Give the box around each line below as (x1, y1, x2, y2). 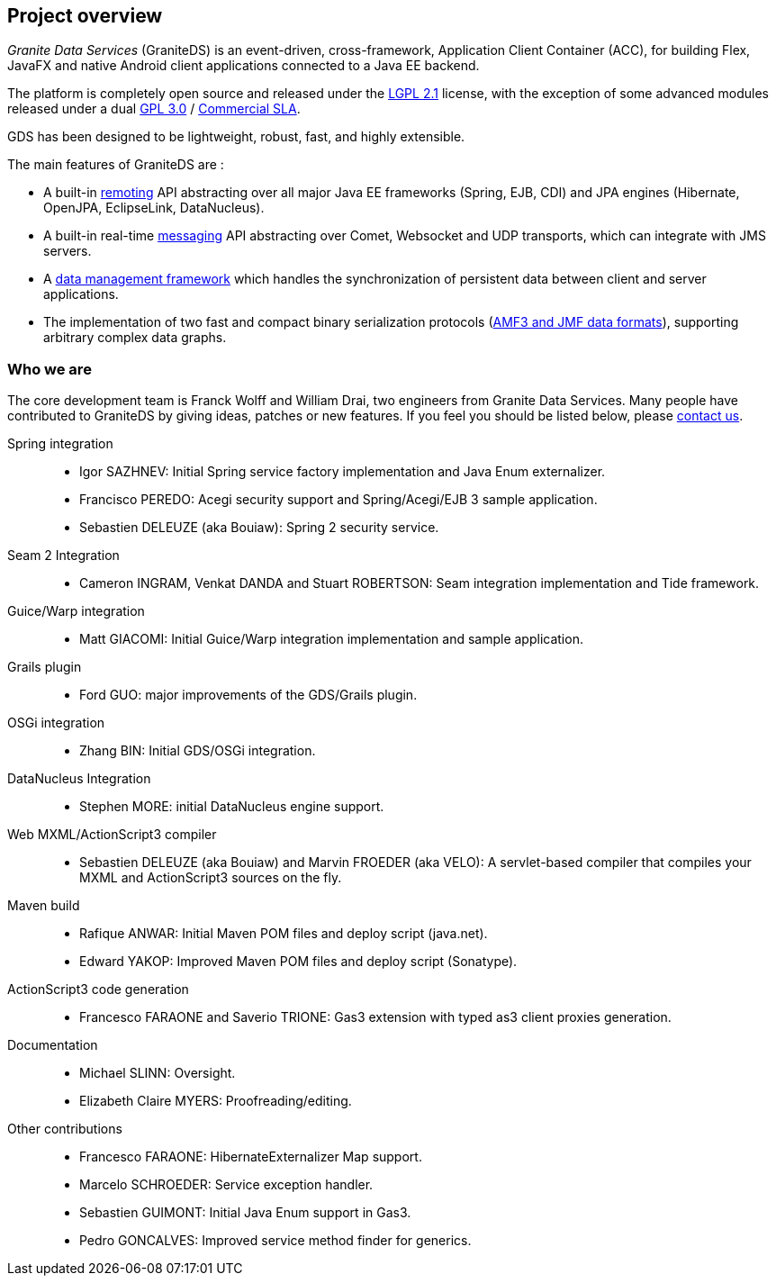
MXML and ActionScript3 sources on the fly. (79, 870, 342, 886)
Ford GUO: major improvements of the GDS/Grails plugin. (79, 687, 418, 703)
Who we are (7, 359, 92, 378)
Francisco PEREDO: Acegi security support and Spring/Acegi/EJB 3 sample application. (79, 492, 598, 508)
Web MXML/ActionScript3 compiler (7, 827, 217, 843)
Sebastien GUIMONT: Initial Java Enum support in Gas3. (79, 1205, 411, 1221)
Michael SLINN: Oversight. (79, 1065, 236, 1081)
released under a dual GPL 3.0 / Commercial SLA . (7, 101, 301, 117)
